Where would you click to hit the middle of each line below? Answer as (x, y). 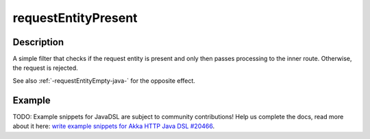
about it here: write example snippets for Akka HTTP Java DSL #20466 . (114, 126)
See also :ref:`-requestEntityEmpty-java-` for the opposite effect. (104, 80)
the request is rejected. (45, 68)
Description (38, 42)
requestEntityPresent (75, 18)
